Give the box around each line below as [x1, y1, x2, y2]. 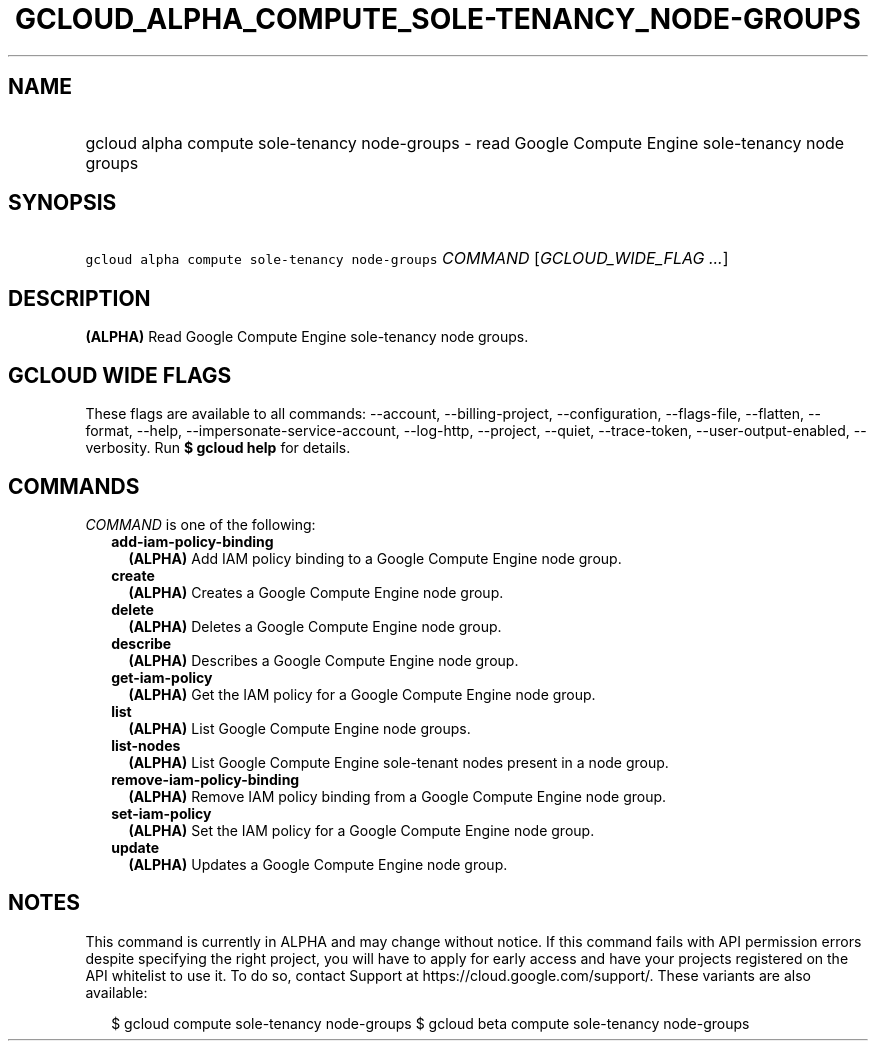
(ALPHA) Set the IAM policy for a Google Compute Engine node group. [128, 821, 595, 839]
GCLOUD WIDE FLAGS [8, 362, 232, 388]
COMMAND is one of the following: [85, 515, 316, 533]
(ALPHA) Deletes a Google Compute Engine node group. [128, 617, 502, 635]
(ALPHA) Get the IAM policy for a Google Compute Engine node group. [128, 685, 596, 703]
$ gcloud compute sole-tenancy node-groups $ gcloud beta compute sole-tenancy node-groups [111, 1014, 750, 1032]
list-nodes [111, 736, 181, 754]
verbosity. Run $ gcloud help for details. [85, 439, 351, 457]
